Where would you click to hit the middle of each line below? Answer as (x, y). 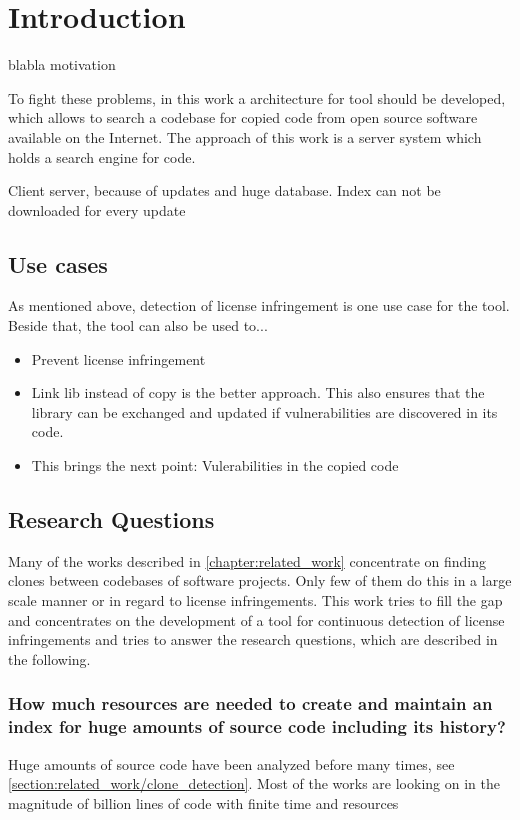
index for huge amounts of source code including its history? (257, 726)
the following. (49, 658)
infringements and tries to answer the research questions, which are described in (253, 639)
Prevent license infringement (118, 358)
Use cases (58, 263)
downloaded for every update (97, 209)
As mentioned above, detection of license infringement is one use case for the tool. (259, 305)
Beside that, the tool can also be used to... (138, 325)
